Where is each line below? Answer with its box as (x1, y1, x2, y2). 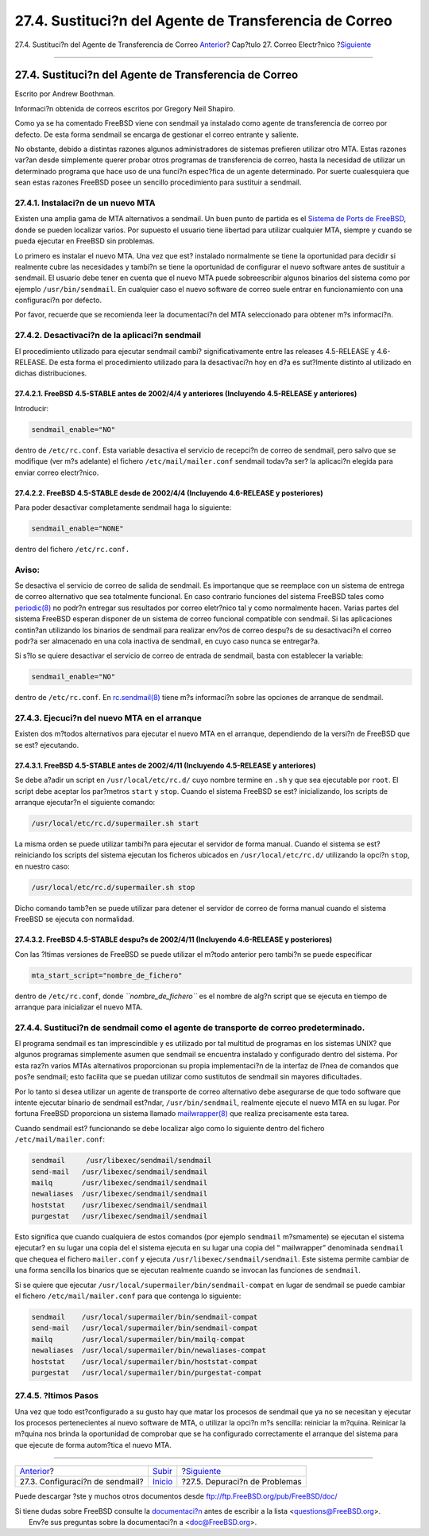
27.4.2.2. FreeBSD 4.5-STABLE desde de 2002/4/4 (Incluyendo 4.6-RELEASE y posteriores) (14, 488, 323, 497)
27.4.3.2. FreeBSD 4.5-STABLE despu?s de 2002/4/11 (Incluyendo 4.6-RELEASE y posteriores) (14, 935, 333, 944)
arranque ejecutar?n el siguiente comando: (14, 798, 156, 807)
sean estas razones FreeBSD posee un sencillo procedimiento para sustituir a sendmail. (14, 177, 302, 187)
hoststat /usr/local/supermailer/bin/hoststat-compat (31, 1357, 258, 1366)
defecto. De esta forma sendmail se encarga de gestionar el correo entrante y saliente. (14, 130, 300, 139)
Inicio (152, 1476, 173, 1487)
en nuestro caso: (14, 861, 71, 871)
